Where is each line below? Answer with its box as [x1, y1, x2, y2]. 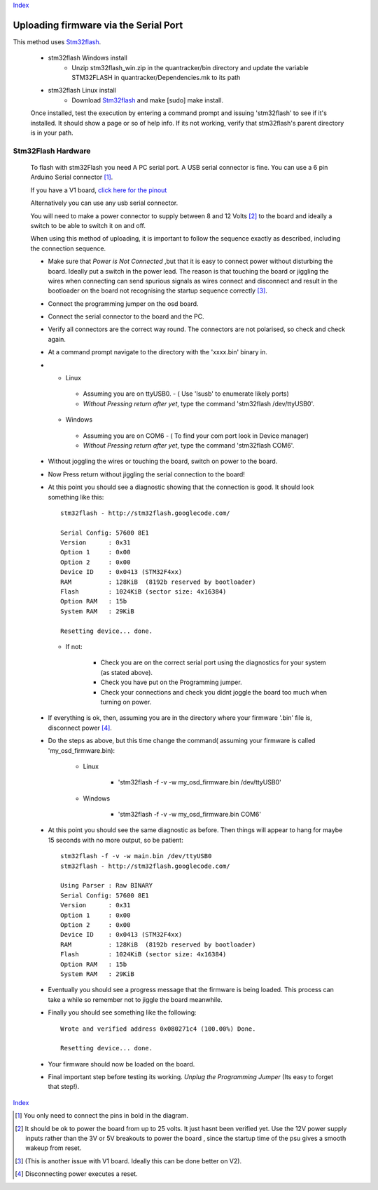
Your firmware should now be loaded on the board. [48, 1059, 195, 1068]
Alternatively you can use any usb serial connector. [30, 199, 178, 207]
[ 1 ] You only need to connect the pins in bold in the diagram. [15, 1111, 189, 1120]
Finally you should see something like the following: [48, 1008, 197, 1017]
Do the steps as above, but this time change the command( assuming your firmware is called [48, 737, 316, 745]
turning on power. [100, 697, 152, 706]
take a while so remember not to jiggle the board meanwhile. [48, 995, 223, 1003]
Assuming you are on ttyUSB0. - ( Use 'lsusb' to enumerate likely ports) [83, 389, 290, 398]
